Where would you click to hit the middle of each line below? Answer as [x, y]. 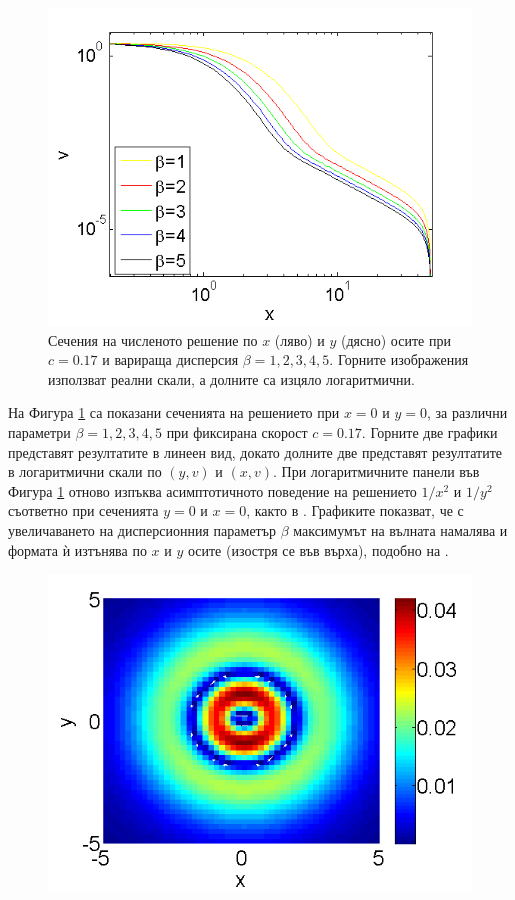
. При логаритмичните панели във [376, 471]
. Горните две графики [429, 431]
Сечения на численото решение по [153, 339]
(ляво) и [299, 339]
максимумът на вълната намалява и [400, 529]
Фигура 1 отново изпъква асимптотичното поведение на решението [212, 490]
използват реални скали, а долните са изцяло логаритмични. [231, 378]
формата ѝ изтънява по [77, 549]
